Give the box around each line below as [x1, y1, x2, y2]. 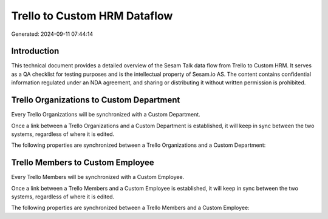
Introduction [11, 46, 60, 56]
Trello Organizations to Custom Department [11, 95, 180, 106]
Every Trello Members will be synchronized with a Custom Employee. [11, 174, 185, 181]
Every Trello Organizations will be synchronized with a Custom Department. [11, 111, 200, 118]
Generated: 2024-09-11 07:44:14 [11, 30, 94, 38]
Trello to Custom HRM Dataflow [11, 9, 173, 22]
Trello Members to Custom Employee [11, 158, 154, 168]
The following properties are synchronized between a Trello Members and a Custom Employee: [11, 204, 250, 212]
